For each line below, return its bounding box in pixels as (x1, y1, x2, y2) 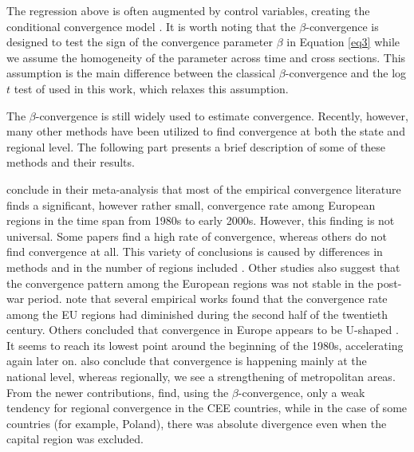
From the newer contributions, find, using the (6, 383, 229, 400)
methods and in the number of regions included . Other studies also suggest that (6, 258, 400, 275)
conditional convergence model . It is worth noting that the (6, 18, 296, 34)
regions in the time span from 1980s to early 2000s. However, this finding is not (6, 212, 395, 229)
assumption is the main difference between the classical (6, 65, 276, 81)
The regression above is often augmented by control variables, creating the (6, 2, 370, 18)
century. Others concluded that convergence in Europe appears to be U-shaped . (6, 321, 399, 338)
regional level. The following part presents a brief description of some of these (6, 138, 386, 155)
